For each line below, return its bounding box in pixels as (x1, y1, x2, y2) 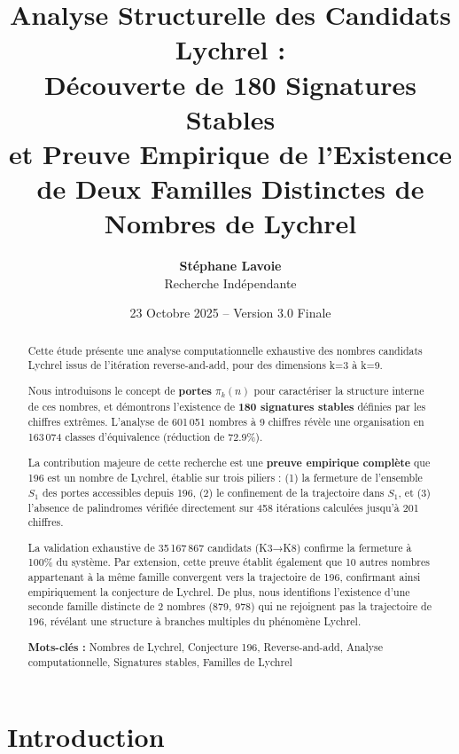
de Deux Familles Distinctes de (36, 170, 424, 207)
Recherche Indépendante (164, 273, 297, 292)
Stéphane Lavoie (179, 256, 282, 275)
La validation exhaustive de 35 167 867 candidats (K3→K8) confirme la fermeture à (27, 539, 412, 554)
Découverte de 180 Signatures (44, 66, 416, 102)
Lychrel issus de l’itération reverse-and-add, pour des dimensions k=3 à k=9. (27, 357, 383, 373)
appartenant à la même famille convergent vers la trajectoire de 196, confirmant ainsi (27, 569, 421, 585)
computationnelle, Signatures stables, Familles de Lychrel (27, 655, 292, 670)
